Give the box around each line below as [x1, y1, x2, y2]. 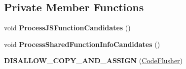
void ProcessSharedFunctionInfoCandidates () [4, 39, 160, 49]
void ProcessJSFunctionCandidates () [4, 23, 131, 33]
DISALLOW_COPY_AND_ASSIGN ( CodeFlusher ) [4, 55, 183, 66]
